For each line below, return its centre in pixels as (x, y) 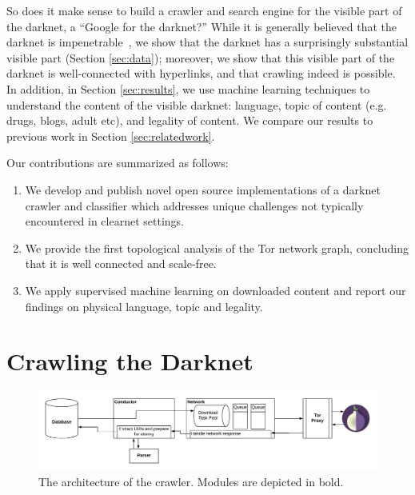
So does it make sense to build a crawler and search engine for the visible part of (204, 10)
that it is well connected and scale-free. (121, 263)
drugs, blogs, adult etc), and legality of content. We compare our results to (190, 120)
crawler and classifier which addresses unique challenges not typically (194, 205)
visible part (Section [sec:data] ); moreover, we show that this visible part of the (201, 57)
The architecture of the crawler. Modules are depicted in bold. (191, 481)
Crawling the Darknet (130, 361)
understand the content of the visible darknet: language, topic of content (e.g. (197, 104)
